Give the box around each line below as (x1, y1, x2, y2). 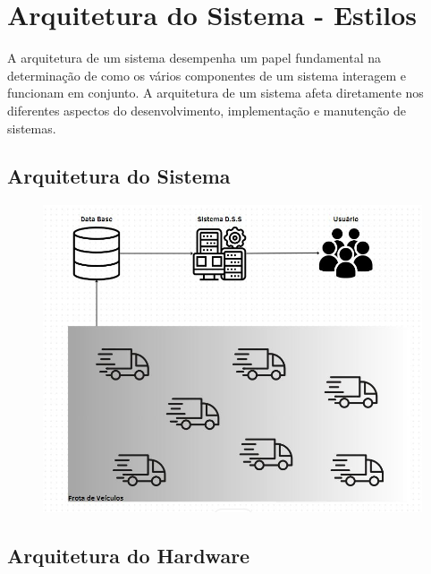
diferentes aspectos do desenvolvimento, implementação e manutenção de (7, 100, 406, 119)
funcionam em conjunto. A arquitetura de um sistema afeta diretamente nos (7, 83, 424, 102)
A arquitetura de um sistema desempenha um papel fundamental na (7, 48, 381, 67)
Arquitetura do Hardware (7, 542, 250, 570)
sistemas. (7, 118, 56, 137)
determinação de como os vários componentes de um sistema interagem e (7, 65, 407, 84)
